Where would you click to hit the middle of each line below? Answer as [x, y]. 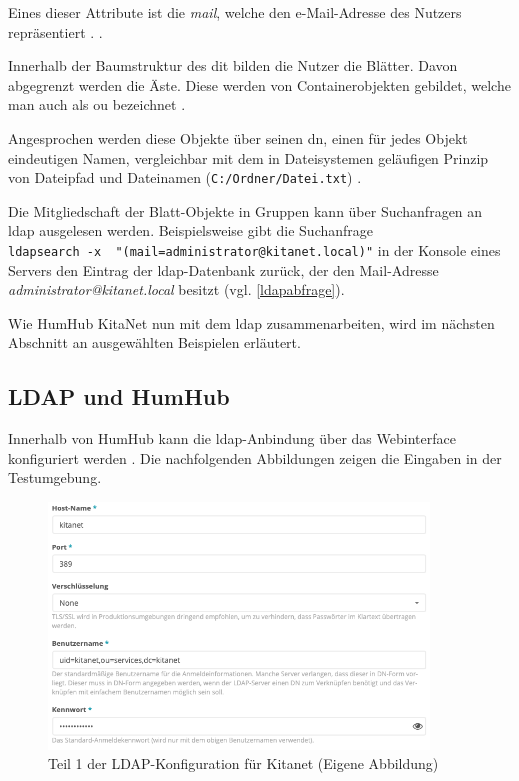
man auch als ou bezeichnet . [97, 104]
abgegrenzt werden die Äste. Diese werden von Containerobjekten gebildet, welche [259, 84]
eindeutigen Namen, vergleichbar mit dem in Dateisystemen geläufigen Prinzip [248, 157]
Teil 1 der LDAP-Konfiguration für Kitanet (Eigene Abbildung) [243, 763]
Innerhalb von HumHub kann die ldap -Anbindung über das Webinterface [232, 438]
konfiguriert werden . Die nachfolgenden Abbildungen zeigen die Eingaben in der [255, 457]
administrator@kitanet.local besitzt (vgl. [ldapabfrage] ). [176, 289]
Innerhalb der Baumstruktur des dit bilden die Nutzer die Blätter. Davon [233, 65]
